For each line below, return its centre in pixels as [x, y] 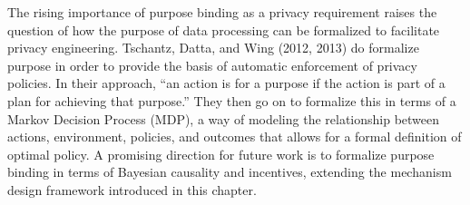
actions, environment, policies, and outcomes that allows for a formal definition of [235, 137]
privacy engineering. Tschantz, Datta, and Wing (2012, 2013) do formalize [213, 48]
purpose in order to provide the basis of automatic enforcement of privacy [212, 65]
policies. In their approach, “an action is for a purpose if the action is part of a [226, 83]
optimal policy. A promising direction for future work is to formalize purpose [221, 154]
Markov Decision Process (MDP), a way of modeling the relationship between [224, 118]
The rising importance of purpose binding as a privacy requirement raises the [222, 12]
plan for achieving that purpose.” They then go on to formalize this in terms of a [232, 100]
